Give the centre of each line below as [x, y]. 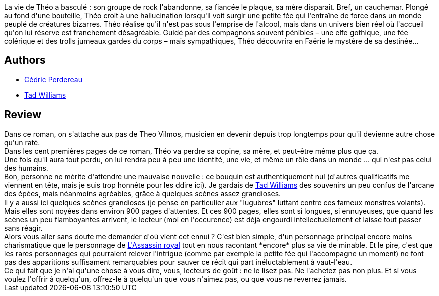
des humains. [26, 168]
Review [23, 115]
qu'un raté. [22, 142]
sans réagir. [23, 228]
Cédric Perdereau [53, 79]
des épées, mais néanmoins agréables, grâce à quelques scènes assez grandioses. [143, 193]
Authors [25, 60]
